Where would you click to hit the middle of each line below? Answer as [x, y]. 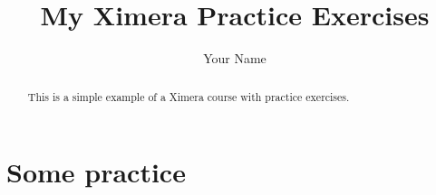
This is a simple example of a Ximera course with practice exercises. [189, 96]
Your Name [235, 58]
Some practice [96, 172]
